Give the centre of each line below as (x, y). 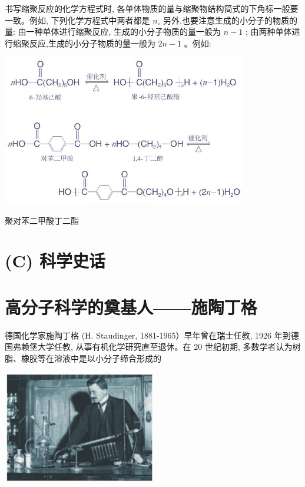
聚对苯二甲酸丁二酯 (42, 220)
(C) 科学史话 (55, 261)
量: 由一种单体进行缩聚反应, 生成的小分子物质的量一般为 (113, 32)
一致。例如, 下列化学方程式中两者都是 (77, 20)
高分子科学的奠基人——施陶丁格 (131, 307)
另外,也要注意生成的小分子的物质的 (231, 20)
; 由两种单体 (268, 32)
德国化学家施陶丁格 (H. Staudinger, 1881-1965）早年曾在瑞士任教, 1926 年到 (148, 335)
